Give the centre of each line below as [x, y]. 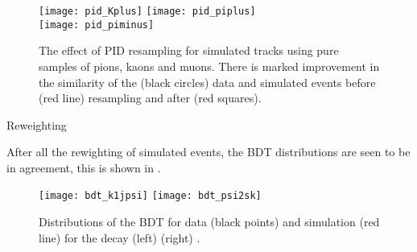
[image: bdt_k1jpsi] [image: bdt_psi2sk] [150, 196]
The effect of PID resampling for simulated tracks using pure [189, 50]
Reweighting [37, 124]
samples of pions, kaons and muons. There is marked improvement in [209, 66]
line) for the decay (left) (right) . [120, 237]
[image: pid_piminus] [97, 25]
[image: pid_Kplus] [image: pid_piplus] [147, 11]
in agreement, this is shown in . [84, 167]
